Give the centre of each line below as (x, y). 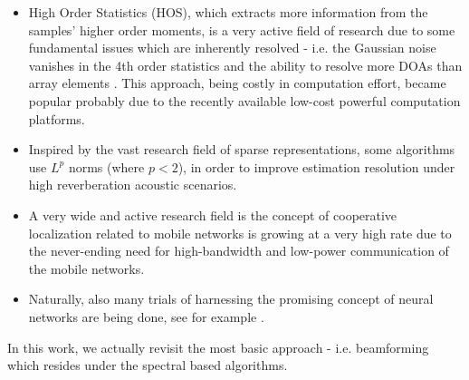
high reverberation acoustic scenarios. (133, 185)
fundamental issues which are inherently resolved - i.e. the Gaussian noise (232, 48)
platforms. (57, 118)
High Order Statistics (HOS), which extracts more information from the (228, 12)
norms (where (106, 166)
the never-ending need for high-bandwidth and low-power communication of (239, 251)
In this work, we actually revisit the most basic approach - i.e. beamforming (218, 347)
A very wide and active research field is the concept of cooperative (213, 214)
